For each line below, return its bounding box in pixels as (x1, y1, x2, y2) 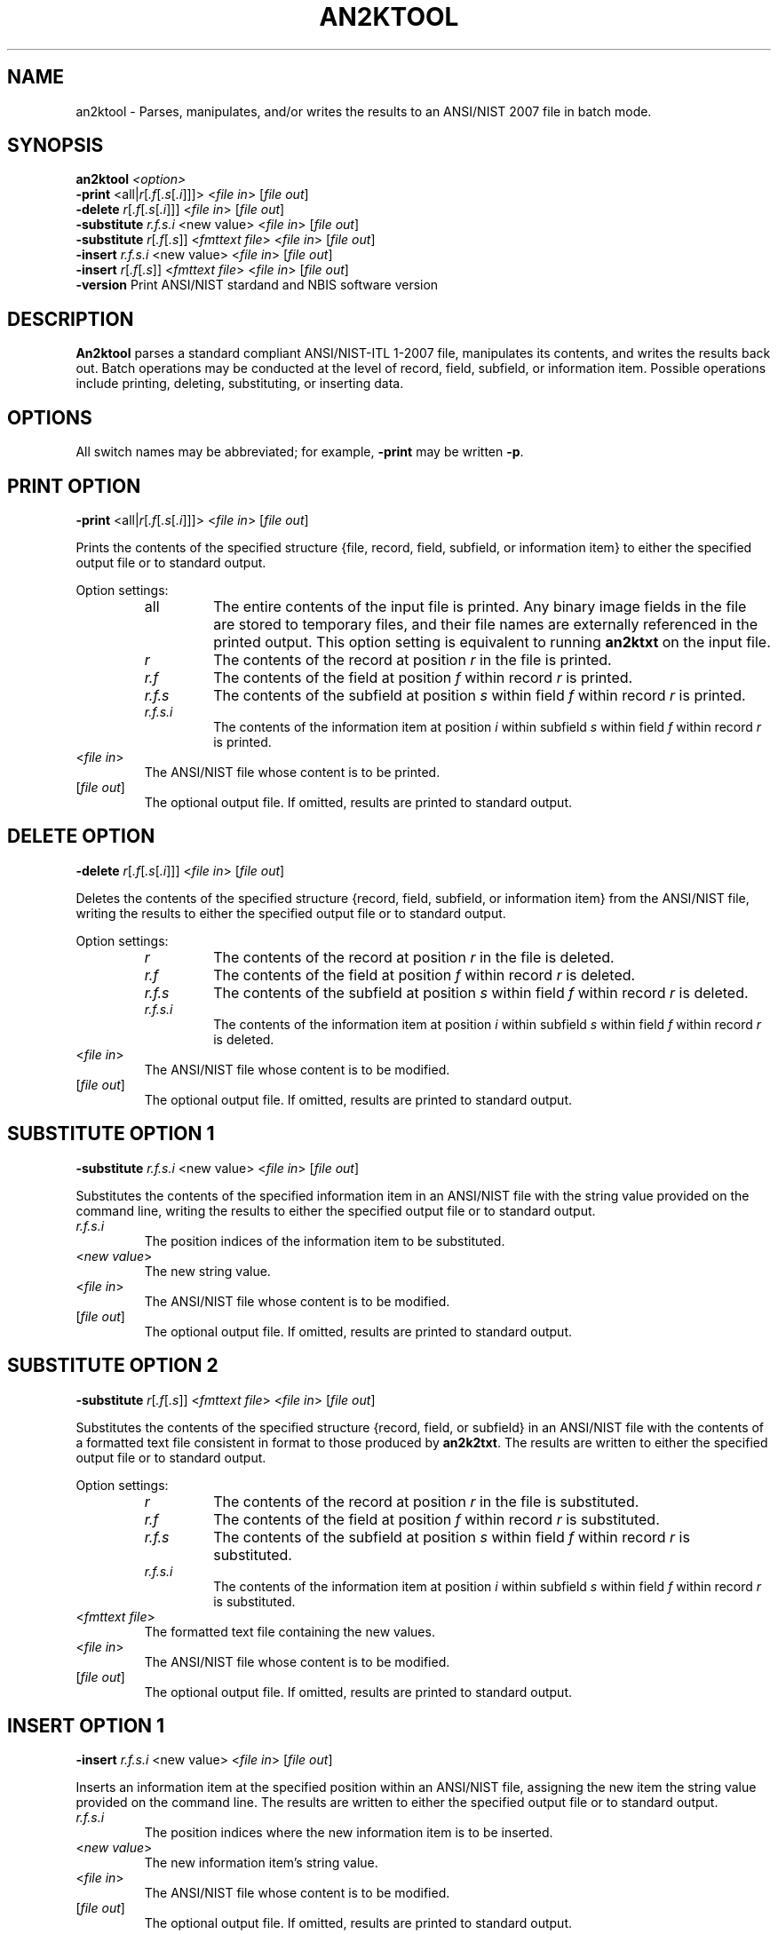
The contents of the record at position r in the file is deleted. (213, 947, 615, 966)
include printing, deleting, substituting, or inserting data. (75, 376, 404, 392)
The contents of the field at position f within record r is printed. (213, 668, 633, 686)
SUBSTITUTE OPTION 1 (7, 1122, 215, 1145)
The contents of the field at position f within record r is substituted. (213, 1510, 660, 1528)
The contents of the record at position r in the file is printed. (213, 650, 612, 669)
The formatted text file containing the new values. (144, 1623, 435, 1639)
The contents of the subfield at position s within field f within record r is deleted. (213, 983, 749, 1002)
